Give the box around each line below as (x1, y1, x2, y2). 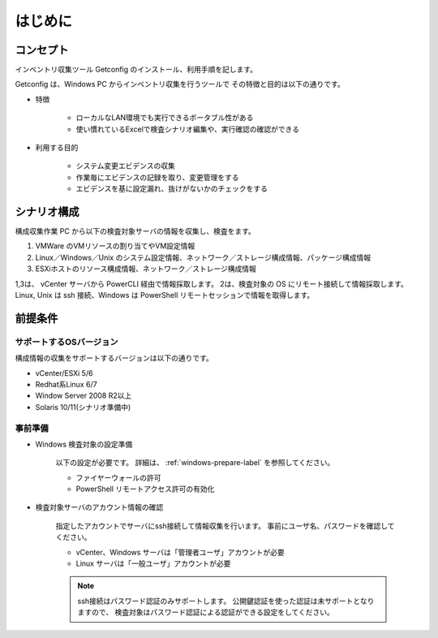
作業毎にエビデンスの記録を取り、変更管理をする (75, 172, 239, 182)
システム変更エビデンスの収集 (75, 161, 176, 170)
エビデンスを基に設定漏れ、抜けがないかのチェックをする (75, 183, 268, 194)
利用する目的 (35, 143, 79, 153)
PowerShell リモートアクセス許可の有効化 (75, 484, 215, 494)
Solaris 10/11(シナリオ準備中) (35, 402, 131, 412)
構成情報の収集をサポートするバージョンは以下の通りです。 (15, 353, 214, 363)
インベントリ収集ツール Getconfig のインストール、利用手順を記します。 (15, 65, 258, 75)
